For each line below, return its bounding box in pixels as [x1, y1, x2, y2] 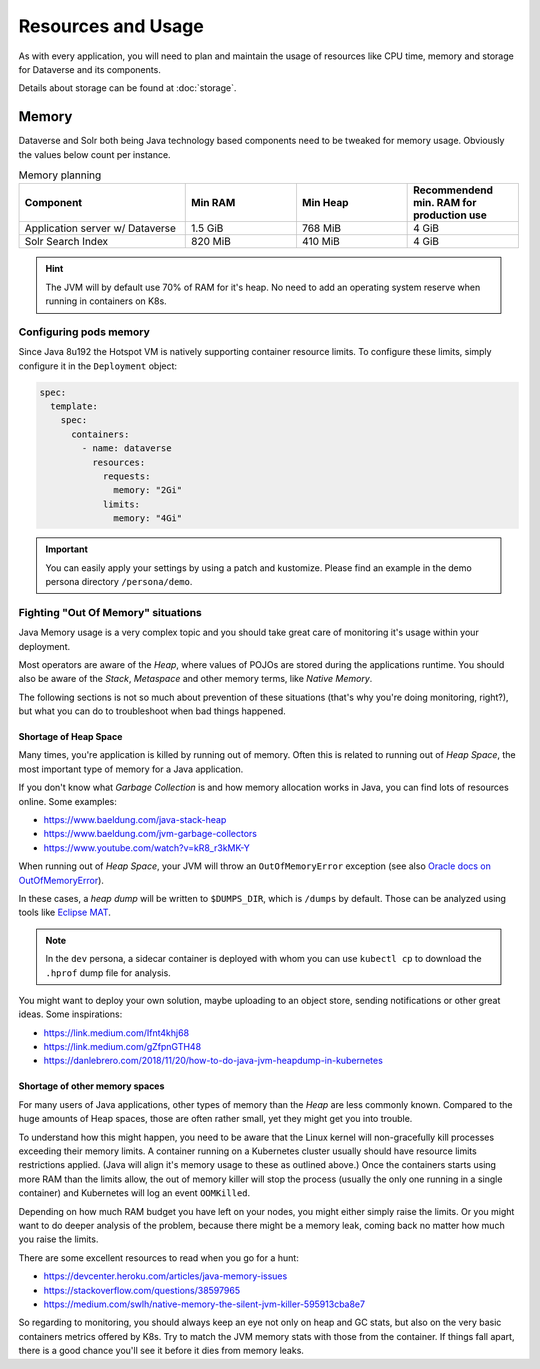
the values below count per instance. [18, 148, 171, 160]
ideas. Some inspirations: [18, 1008, 123, 1020]
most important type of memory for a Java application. [18, 763, 244, 775]
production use [413, 208, 487, 222]
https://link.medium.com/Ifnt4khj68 [43, 1026, 190, 1039]
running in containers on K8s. [45, 295, 167, 307]
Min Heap [301, 196, 349, 210]
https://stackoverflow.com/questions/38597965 [43, 1284, 240, 1296]
